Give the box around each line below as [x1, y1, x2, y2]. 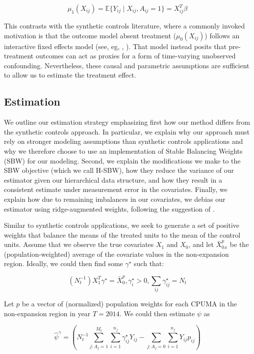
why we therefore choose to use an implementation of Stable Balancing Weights [4, 145, 243, 156]
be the [229, 239, 249, 249]
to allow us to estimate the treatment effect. [4, 70, 136, 80]
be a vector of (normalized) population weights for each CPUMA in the [22, 299, 237, 309]
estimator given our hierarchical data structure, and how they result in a [4, 174, 223, 185]
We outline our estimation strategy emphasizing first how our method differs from [4, 117, 250, 127]
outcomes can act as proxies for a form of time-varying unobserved [35, 51, 236, 61]
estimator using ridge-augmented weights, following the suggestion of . [4, 203, 215, 214]
